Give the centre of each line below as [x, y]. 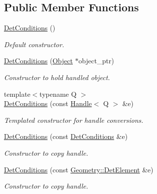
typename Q [58, 94]
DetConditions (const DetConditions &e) [66, 136]
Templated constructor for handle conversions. [74, 120]
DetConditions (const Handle [48, 103]
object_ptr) [96, 61]
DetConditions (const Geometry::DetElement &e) [79, 169]
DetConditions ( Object [38, 61]
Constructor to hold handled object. [57, 77]
